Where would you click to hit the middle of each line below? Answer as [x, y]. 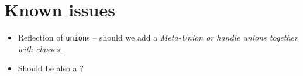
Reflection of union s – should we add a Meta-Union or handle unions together [158, 37]
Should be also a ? [51, 68]
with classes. [40, 48]
